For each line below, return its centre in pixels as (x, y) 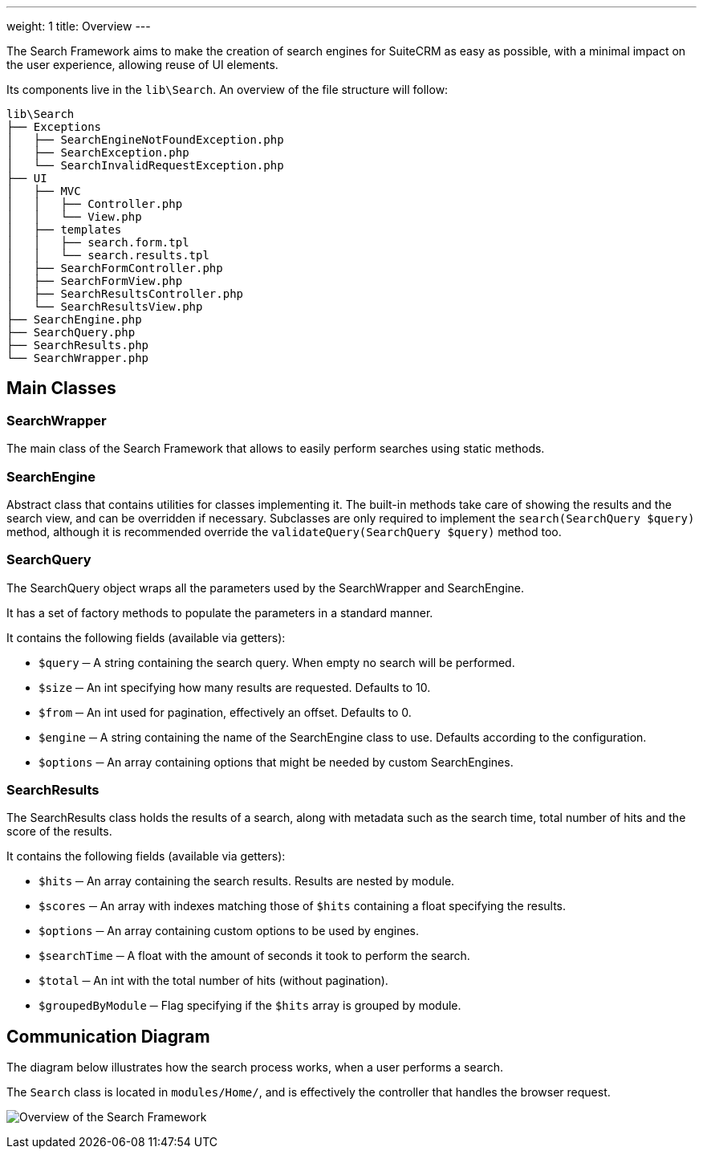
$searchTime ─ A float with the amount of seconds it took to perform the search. (254, 956)
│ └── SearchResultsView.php (105, 307)
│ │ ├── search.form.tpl (98, 242)
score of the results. (59, 832)
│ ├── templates (64, 230)
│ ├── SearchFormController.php (115, 268)
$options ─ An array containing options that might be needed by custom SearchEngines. (276, 762)
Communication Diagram (108, 1036)
